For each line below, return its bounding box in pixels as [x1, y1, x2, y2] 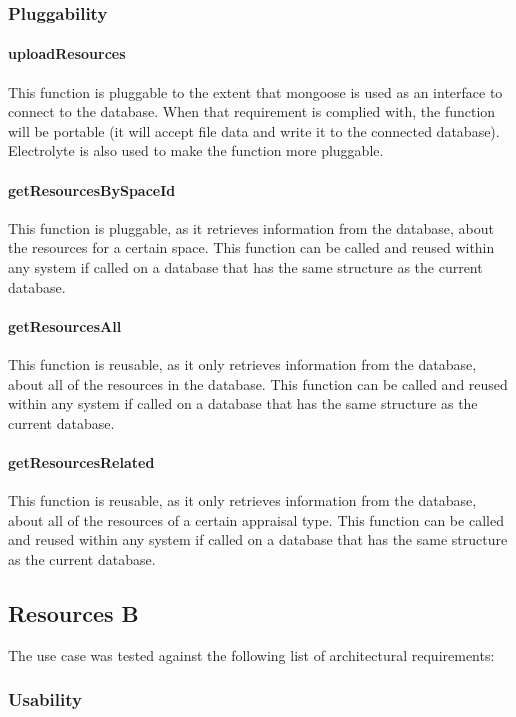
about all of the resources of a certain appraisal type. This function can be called [8, 509, 504, 530]
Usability [8, 687, 82, 712]
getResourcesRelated [8, 451, 155, 472]
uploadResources [8, 43, 126, 64]
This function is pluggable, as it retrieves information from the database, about [8, 217, 494, 238]
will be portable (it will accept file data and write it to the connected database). [8, 120, 500, 141]
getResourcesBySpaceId [8, 179, 176, 200]
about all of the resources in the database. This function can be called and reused [8, 373, 508, 394]
